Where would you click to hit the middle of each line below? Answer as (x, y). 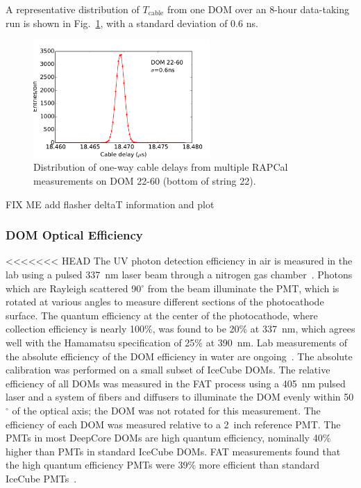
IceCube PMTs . (41, 478)
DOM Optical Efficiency (74, 235)
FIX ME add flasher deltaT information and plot (110, 204)
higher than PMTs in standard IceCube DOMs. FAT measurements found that (173, 451)
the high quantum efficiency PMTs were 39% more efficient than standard (162, 465)
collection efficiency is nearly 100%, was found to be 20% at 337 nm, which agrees (180, 329)
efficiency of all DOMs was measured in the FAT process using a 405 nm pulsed (176, 383)
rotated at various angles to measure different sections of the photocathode (165, 302)
